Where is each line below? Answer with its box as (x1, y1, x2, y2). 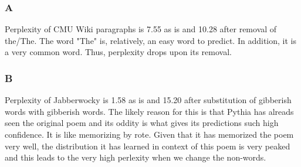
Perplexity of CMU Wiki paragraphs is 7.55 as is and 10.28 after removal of (5, 23, 277, 35)
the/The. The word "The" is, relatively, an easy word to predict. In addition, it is (5, 34, 296, 46)
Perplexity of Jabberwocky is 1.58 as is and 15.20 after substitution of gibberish (5, 94, 292, 106)
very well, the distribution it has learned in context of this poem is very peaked (5, 139, 290, 152)
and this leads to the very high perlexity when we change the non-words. (5, 151, 266, 163)
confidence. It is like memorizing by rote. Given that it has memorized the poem (5, 128, 294, 140)
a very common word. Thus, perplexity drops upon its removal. (5, 46, 232, 58)
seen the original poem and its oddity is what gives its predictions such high (5, 117, 279, 129)
